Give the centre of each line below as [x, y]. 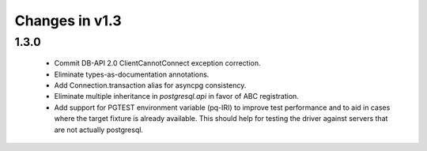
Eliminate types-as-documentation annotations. [132, 74]
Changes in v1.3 [68, 21]
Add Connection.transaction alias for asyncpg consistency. [150, 85]
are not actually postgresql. [99, 130]
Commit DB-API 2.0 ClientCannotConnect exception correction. [157, 63]
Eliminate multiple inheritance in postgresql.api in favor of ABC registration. [177, 96]
